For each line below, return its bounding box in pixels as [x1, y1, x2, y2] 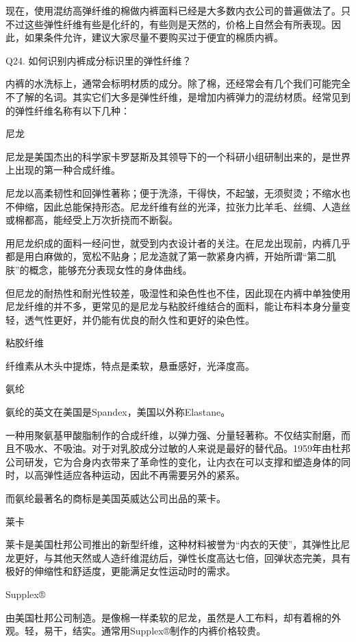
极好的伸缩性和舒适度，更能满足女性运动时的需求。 [5, 564, 236, 578]
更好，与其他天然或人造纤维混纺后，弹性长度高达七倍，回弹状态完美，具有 [14, 550, 351, 564]
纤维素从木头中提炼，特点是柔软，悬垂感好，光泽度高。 [5, 358, 255, 372]
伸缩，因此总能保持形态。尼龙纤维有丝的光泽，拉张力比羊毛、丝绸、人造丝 [14, 199, 351, 213]
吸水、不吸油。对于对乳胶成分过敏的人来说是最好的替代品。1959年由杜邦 [24, 441, 351, 455]
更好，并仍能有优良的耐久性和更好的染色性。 [53, 312, 255, 326]
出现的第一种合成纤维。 [14, 163, 120, 177]
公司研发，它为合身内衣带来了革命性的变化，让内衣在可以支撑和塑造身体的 [5, 454, 341, 468]
